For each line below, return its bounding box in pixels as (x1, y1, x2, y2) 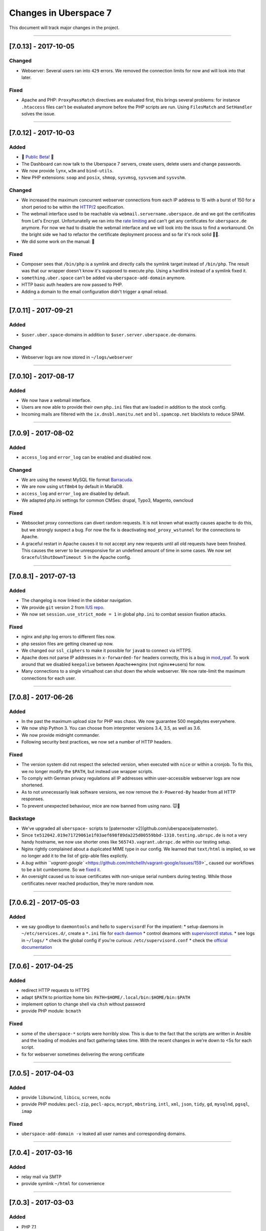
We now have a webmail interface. (21, 397, 91, 403)
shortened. (21, 782, 44, 788)
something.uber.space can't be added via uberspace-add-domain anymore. (21, 275, 186, 281)
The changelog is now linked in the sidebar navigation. (21, 597, 133, 603)
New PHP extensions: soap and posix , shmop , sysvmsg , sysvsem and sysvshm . (21, 175, 186, 181)
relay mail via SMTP (21, 1174, 62, 1180)
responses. (21, 796, 44, 802)
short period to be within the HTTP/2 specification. (21, 204, 125, 210)
